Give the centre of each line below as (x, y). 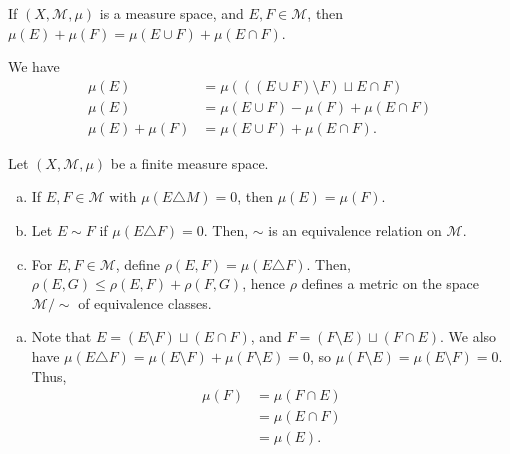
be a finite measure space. (189, 162)
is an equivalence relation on (355, 230)
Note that (61, 336)
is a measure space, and (171, 13)
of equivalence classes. (145, 302)
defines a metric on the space (390, 283)
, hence (263, 283)
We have (34, 66)
